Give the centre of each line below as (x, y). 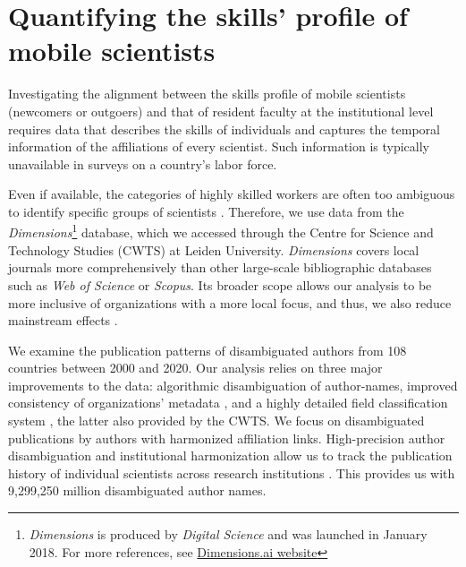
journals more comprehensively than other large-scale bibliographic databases (220, 267)
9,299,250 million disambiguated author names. (137, 490)
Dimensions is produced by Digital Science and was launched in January (228, 534)
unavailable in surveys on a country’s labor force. (143, 163)
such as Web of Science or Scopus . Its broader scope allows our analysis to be (220, 284)
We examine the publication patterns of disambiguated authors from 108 (208, 350)
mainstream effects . (63, 320)
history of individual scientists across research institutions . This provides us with (232, 472)
